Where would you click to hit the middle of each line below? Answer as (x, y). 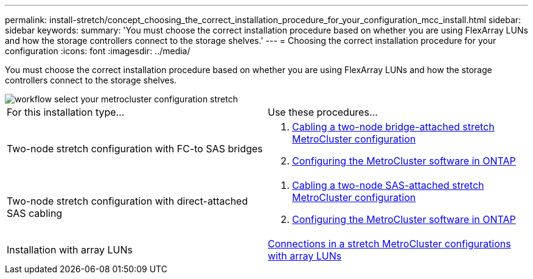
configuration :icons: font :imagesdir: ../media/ (98, 51)
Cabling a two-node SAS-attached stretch (388, 185)
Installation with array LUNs (70, 250)
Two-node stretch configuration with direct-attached (127, 201)
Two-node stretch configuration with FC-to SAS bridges (135, 149)
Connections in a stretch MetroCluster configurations (389, 244)
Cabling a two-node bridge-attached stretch (393, 127)
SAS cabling (35, 213)
